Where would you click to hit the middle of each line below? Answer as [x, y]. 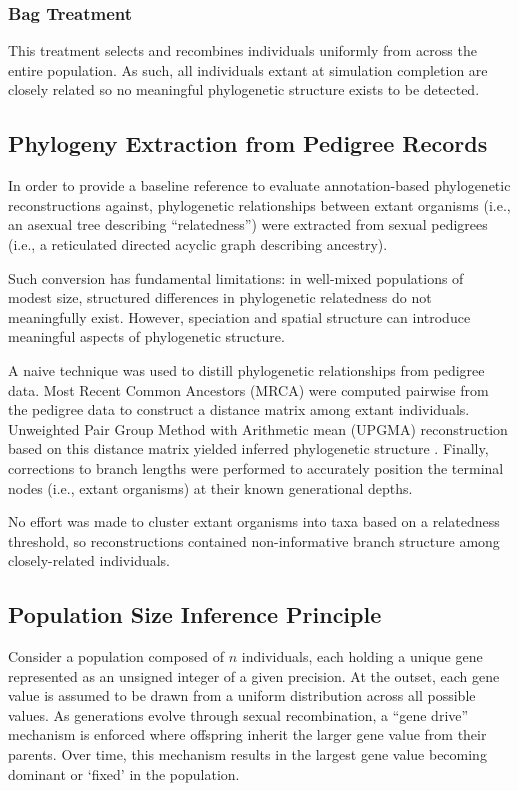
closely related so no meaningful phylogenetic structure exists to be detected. [244, 89]
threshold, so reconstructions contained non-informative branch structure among [254, 540]
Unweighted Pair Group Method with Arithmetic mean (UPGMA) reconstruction [258, 428]
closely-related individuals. [89, 560]
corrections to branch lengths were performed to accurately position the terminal [256, 467]
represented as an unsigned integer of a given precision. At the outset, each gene [254, 675]
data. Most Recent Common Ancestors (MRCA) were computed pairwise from [248, 389]
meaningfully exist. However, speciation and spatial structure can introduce [239, 316]
